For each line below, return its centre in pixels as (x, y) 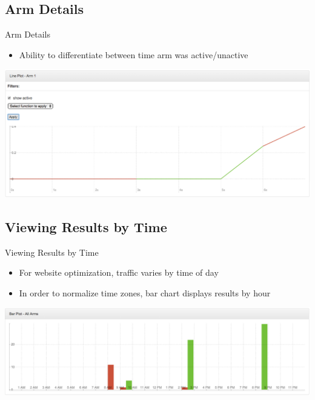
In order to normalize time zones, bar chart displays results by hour (145, 292)
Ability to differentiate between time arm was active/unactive (134, 54)
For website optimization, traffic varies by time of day (119, 272)
